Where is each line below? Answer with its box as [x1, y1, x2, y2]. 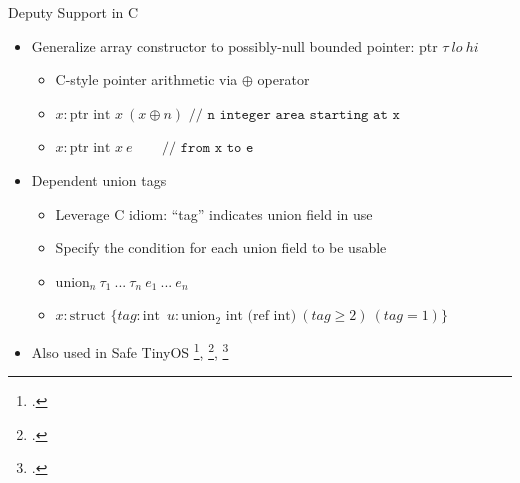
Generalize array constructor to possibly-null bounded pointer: [31, 35, 415, 56]
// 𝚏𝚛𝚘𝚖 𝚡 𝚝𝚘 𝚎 [162, 141, 254, 156]
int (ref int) [225, 309, 297, 324]
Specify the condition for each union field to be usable [55, 237, 387, 258]
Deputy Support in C [8, 2, 139, 22]
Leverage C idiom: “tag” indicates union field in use [55, 203, 373, 224]
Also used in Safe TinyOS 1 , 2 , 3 [31, 338, 229, 362]
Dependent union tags [31, 169, 167, 190]
